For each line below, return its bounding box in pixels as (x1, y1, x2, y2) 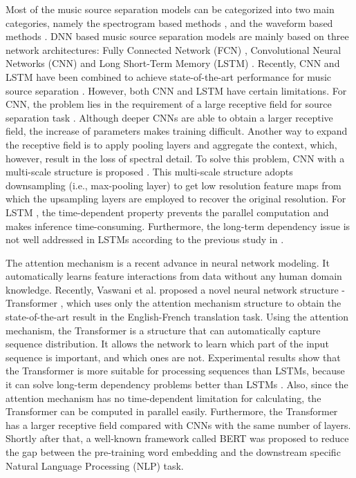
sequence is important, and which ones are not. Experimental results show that (6, 350, 341, 364)
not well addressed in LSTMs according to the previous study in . (6, 232, 284, 247)
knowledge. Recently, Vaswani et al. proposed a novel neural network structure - (6, 282, 345, 296)
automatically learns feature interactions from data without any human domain (6, 269, 342, 283)
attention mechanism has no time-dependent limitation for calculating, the (6, 390, 321, 405)
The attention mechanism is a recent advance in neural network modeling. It (6, 255, 330, 269)
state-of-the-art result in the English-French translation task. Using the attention (6, 309, 349, 324)
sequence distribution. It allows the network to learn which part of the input (6, 336, 329, 351)
